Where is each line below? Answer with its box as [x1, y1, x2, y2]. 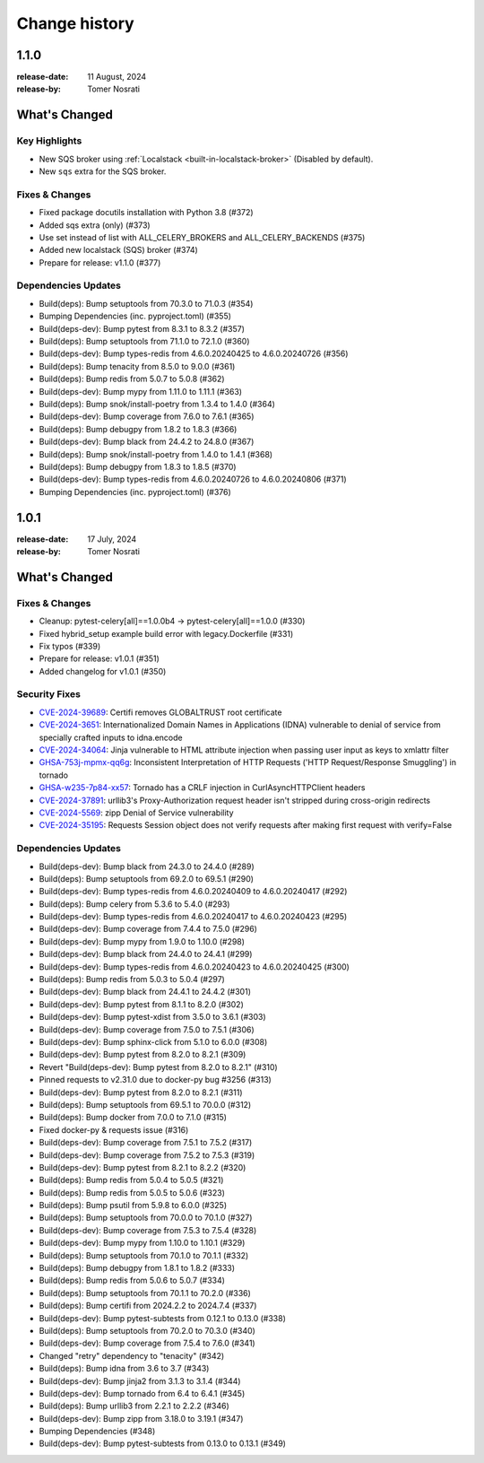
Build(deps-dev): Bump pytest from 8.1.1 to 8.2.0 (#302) [39, 998, 244, 1009]
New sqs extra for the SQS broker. [39, 166, 167, 177]
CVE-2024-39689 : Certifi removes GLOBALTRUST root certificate [39, 707, 282, 718]
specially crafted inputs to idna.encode [39, 732, 183, 743]
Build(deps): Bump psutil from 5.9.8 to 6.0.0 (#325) [39, 1200, 228, 1211]
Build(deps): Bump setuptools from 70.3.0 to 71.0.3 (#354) [39, 298, 254, 309]
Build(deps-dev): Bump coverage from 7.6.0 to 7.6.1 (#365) [39, 411, 255, 422]
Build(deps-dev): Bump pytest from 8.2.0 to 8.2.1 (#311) [39, 1086, 243, 1098]
